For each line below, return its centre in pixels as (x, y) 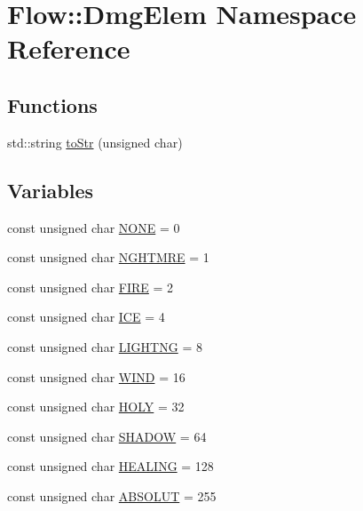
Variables (51, 190)
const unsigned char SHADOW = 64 (107, 436)
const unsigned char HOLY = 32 (96, 407)
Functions (52, 104)
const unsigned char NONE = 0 (94, 227)
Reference (69, 48)
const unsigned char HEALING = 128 (110, 466)
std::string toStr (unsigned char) (95, 142)
